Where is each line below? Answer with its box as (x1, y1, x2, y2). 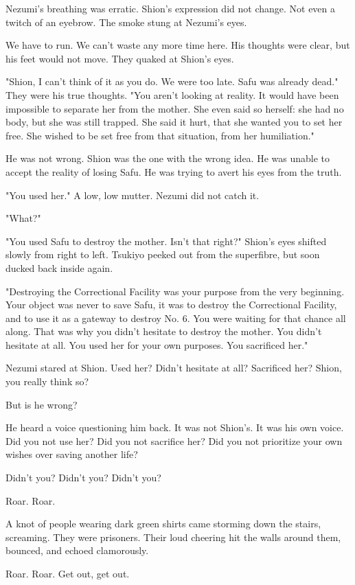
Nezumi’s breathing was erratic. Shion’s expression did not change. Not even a (5, 1, 336, 15)
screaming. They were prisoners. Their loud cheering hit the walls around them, (5, 529, 341, 544)
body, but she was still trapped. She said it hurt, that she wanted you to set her (5, 115, 343, 129)
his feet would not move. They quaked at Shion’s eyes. (5, 51, 234, 65)
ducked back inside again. (5, 260, 113, 275)
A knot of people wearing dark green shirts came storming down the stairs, (5, 516, 321, 531)
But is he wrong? (5, 397, 78, 411)
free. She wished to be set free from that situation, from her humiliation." (5, 128, 314, 142)
